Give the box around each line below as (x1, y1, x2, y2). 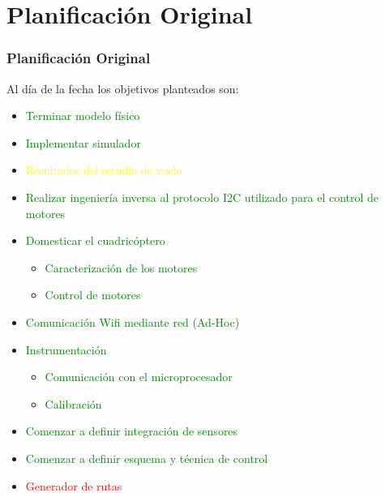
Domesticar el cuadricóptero (25, 232, 165, 249)
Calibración (45, 395, 102, 412)
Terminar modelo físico (25, 107, 140, 124)
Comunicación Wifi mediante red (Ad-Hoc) (25, 313, 240, 330)
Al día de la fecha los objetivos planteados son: (6, 79, 239, 96)
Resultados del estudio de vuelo (25, 161, 182, 178)
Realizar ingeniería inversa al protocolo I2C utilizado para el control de (25, 188, 379, 205)
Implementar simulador (25, 134, 141, 151)
